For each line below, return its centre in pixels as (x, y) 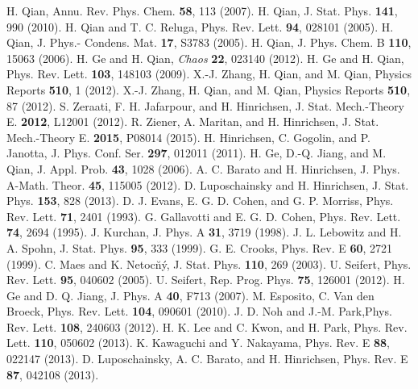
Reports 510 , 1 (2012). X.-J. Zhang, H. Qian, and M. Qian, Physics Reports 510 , (209, 89)
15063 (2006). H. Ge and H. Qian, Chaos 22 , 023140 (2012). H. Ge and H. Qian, (205, 58)
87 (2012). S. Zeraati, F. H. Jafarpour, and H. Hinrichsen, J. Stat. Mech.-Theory (206, 105)
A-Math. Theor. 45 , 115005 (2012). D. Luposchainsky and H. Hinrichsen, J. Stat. (208, 184)
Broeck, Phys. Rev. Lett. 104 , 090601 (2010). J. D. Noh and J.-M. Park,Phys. (199, 311)
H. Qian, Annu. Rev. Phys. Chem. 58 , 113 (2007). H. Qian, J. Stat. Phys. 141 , (202, 10)
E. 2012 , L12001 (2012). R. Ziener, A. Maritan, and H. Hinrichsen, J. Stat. (193, 121)
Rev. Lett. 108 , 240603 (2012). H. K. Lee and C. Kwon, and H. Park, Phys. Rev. (207, 326)
